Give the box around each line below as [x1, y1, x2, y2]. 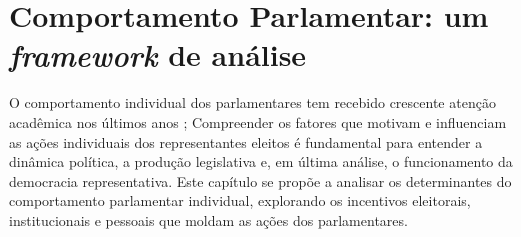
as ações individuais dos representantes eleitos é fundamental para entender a [9, 131, 483, 152]
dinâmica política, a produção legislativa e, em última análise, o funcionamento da [9, 151, 513, 172]
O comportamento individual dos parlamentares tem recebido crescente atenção [9, 92, 496, 113]
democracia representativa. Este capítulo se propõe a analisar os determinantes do [9, 170, 512, 191]
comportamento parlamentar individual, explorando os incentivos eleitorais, [9, 190, 471, 211]
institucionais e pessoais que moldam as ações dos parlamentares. [9, 209, 408, 230]
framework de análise [9, 34, 307, 76]
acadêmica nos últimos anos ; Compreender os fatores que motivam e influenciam [9, 111, 507, 132]
